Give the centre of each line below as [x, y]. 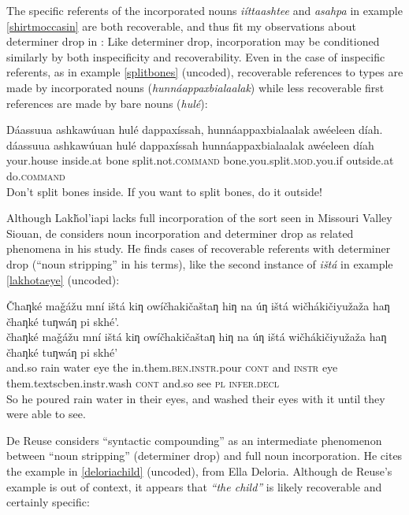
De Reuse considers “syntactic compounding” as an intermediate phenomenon [194, 440]
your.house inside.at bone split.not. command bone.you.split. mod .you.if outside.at [200, 160]
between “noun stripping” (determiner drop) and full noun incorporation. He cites [204, 456]
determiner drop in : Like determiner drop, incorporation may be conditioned [193, 41]
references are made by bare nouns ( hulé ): [107, 103]
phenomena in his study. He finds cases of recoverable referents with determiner [199, 248]
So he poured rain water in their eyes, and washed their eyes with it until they [196, 398]
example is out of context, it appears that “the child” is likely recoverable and [194, 486]
